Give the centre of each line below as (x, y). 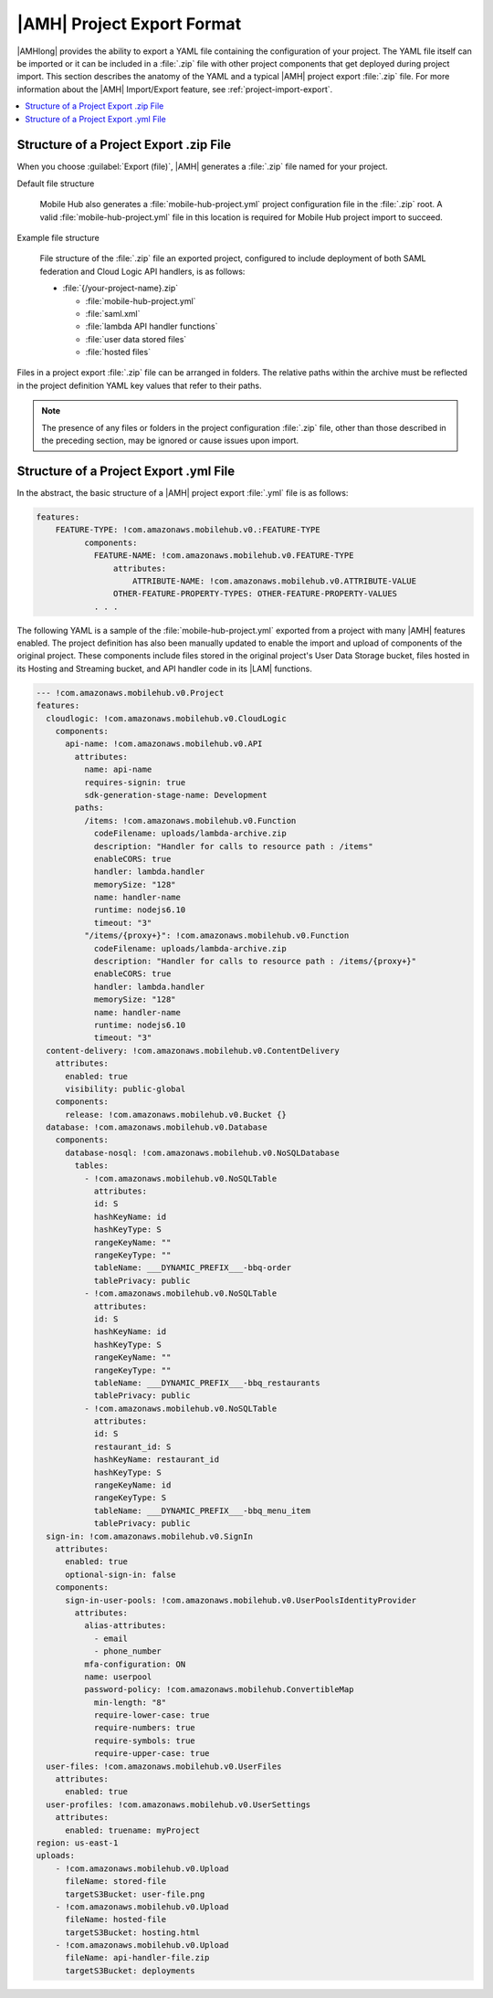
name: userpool (118, 1677)
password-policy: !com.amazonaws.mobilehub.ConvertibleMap (219, 1690)
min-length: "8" (130, 1702)
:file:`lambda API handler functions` (152, 326)
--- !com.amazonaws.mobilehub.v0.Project (130, 693)
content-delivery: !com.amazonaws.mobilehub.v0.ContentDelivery (193, 1051)
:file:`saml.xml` (113, 313)
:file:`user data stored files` (136, 339)
